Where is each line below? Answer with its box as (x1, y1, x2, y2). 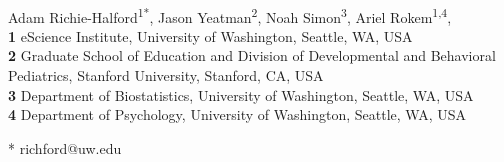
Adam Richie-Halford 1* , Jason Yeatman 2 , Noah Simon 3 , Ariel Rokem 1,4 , (8, 3, 452, 27)
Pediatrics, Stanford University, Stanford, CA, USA (8, 65, 324, 86)
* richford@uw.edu (8, 137, 122, 158)
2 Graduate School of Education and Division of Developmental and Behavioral (8, 45, 496, 66)
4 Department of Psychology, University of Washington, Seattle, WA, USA (8, 104, 466, 125)
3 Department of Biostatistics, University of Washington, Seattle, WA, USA (8, 84, 474, 105)
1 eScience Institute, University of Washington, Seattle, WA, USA (8, 25, 413, 46)
